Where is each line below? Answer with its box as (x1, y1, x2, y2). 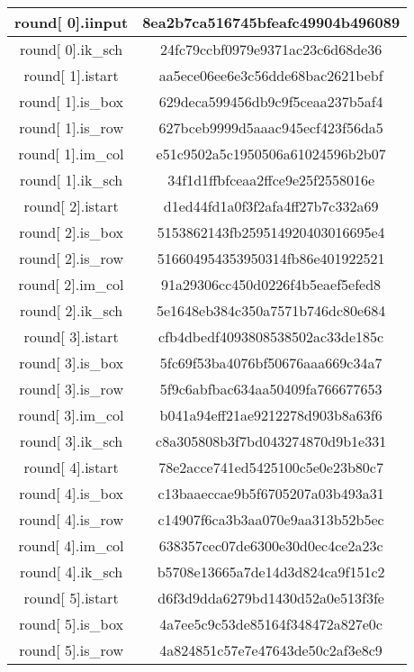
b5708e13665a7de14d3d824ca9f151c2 (157, 561, 385, 582)
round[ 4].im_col (18, 535, 124, 556)
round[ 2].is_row (19, 248, 123, 268)
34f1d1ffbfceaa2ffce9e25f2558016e (167, 169, 374, 190)
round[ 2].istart (23, 195, 119, 216)
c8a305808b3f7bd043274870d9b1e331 (156, 431, 387, 451)
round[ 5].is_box (19, 613, 123, 634)
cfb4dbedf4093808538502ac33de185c (157, 326, 384, 347)
